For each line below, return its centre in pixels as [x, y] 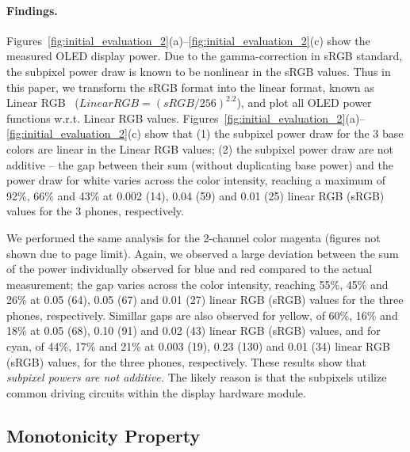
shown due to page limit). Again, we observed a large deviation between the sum [203, 253]
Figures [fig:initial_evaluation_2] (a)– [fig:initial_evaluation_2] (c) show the [188, 40]
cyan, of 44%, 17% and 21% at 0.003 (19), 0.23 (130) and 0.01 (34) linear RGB [198, 346]
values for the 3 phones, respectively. [95, 211]
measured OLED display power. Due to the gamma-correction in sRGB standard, [205, 56]
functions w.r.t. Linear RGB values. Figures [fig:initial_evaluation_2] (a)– [186, 118]
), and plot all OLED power [304, 103]
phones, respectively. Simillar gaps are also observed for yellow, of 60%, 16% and [202, 315]
